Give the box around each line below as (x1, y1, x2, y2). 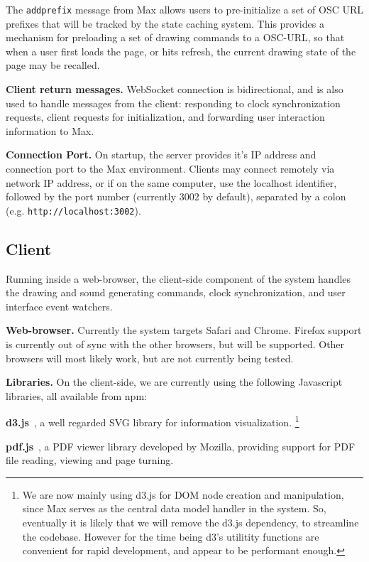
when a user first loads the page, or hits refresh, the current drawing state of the (6, 43, 356, 58)
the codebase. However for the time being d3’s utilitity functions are (22, 529, 319, 544)
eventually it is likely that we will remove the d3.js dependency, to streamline (22, 515, 359, 530)
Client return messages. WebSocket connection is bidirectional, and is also (6, 82, 343, 97)
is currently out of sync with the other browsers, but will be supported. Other (6, 337, 345, 352)
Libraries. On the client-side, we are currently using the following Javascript (6, 374, 343, 389)
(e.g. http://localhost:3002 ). (6, 202, 141, 217)
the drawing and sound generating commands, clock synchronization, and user (6, 285, 346, 300)
